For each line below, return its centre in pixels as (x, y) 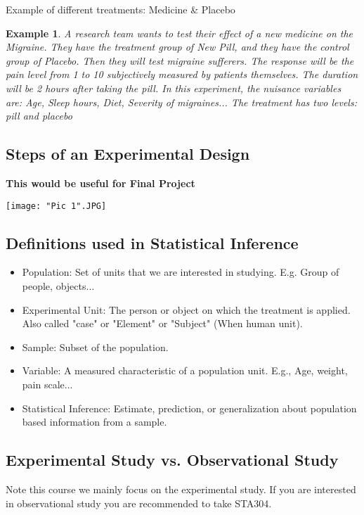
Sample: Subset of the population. (95, 346)
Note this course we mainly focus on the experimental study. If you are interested (181, 489)
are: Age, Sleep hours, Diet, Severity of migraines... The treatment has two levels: (181, 102)
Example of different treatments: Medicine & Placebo (121, 9)
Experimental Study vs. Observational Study (172, 460)
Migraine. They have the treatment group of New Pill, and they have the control (177, 47)
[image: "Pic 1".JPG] (56, 206)
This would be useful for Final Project (100, 183)
